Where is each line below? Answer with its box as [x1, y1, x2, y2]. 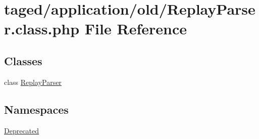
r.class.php [4, 18, 80, 39]
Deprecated [4, 125, 39, 135]
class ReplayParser [4, 76, 62, 87]
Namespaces [4, 101, 69, 117]
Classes [4, 53, 42, 68]
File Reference [84, 18, 187, 39]
